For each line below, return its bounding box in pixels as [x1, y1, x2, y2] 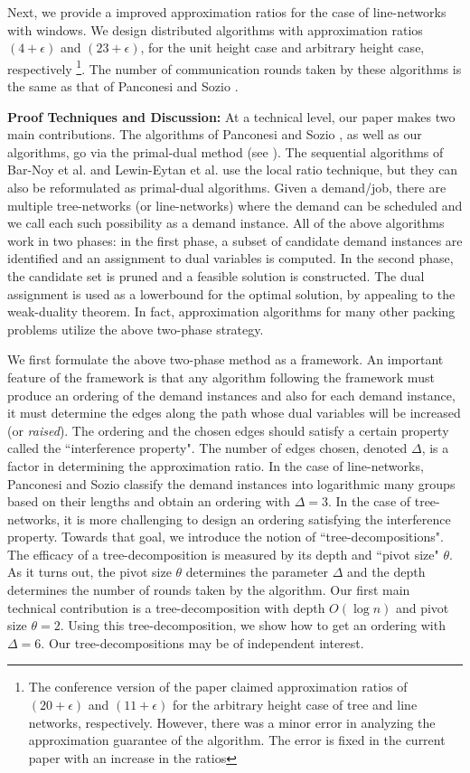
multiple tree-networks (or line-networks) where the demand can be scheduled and [7, 195, 463, 214]
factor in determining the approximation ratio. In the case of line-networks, [7, 456, 424, 475]
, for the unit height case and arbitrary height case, [140, 38, 425, 57]
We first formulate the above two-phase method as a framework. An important [7, 350, 444, 369]
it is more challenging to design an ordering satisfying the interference [63, 509, 451, 528]
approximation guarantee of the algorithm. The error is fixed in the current [28, 731, 446, 749]
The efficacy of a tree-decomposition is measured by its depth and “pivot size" [7, 544, 439, 563]
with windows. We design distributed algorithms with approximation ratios [7, 20, 423, 39]
